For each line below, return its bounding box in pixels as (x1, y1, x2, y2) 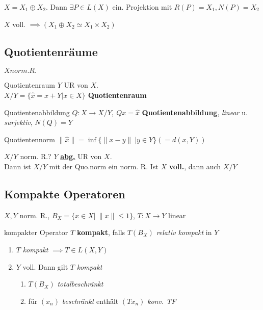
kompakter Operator (4, 227, 68, 238)
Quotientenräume (4, 43, 98, 59)
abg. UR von (60, 151, 102, 162)
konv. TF (147, 295, 176, 306)
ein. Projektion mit (112, 2, 172, 12)
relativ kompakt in (156, 227, 212, 238)
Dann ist (4, 161, 31, 171)
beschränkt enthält (62, 295, 119, 306)
